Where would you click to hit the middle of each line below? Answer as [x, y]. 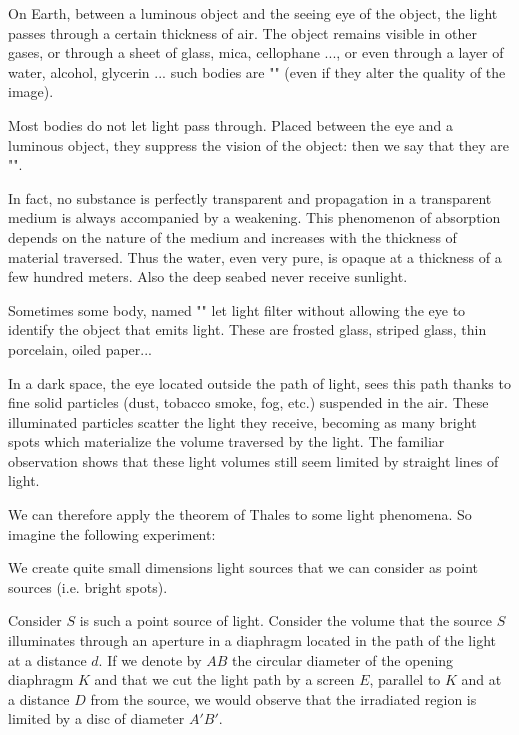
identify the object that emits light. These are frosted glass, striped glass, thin [247, 329]
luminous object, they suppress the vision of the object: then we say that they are [259, 144]
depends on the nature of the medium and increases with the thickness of [232, 236]
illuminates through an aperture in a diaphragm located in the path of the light [252, 640]
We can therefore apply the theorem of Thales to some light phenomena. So [240, 514]
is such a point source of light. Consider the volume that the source [286, 620]
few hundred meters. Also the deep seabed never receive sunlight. [208, 276]
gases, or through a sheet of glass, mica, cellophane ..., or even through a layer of [256, 52]
